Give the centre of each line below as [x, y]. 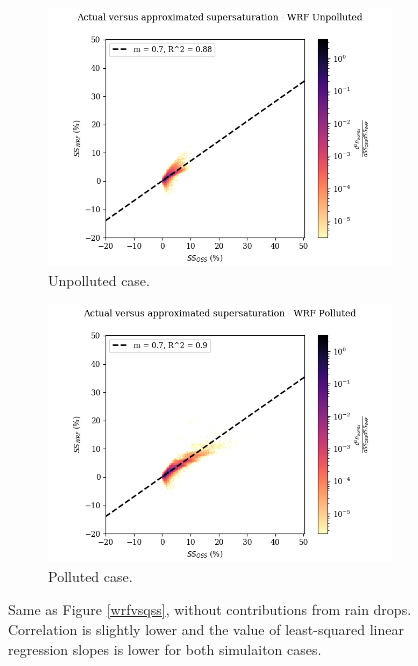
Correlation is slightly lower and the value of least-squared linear [206, 628]
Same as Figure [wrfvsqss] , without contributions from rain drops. [210, 609]
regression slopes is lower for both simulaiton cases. [165, 648]
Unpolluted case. [99, 279]
